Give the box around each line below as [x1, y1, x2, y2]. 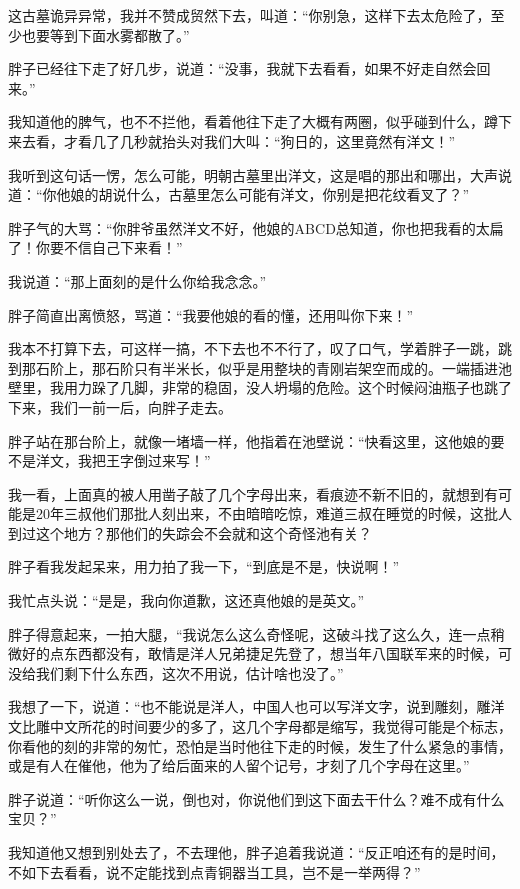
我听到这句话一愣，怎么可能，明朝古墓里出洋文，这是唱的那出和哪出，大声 [8, 164, 498, 185]
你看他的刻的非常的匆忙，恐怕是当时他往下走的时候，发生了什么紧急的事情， [8, 735, 512, 756]
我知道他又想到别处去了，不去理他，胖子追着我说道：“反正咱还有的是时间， [8, 842, 505, 862]
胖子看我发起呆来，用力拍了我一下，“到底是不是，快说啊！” [8, 556, 400, 577]
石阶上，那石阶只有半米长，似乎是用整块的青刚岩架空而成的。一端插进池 [35, 357, 512, 378]
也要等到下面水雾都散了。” [21, 24, 190, 45]
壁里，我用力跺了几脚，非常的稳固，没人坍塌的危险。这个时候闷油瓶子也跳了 [8, 377, 512, 398]
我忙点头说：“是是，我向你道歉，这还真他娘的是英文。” [8, 590, 365, 611]
